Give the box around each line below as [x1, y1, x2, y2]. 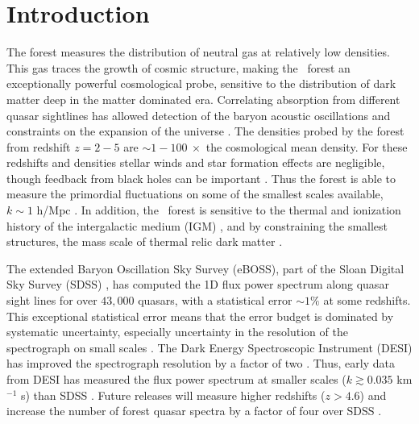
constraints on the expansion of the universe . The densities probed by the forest [6, 123, 404, 139]
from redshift [6, 138, 71, 155]
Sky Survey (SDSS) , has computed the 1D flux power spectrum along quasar [6, 276, 389, 293]
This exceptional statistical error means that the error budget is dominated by [6, 307, 394, 324]
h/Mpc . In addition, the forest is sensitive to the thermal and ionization [36, 202, 401, 218]
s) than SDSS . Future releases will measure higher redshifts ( [20, 386, 326, 403]
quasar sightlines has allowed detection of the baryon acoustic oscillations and [6, 106, 391, 123]
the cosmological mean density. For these [205, 138, 408, 155]
